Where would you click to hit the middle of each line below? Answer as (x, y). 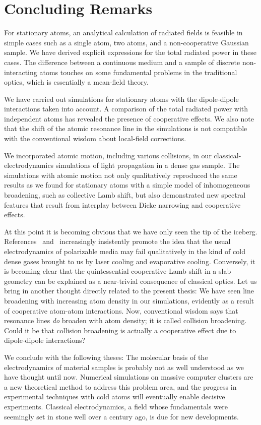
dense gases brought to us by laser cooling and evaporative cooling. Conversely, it (130, 261)
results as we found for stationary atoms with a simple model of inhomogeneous (127, 185)
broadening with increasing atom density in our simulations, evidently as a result (129, 300)
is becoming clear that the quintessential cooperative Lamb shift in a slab (118, 271)
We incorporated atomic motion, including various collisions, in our (108, 155)
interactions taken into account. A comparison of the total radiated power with (126, 109)
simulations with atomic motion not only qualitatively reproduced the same (121, 175)
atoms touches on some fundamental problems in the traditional (138, 72)
